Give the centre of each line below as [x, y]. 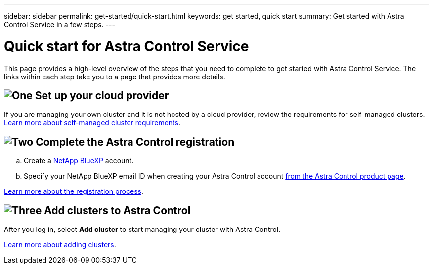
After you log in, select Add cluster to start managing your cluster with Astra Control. [142, 230]
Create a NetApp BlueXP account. [79, 161]
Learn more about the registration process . [74, 191]
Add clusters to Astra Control [117, 210]
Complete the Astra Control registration [135, 142]
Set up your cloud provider [102, 95]
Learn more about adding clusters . [60, 245]
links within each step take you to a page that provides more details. [115, 77]
